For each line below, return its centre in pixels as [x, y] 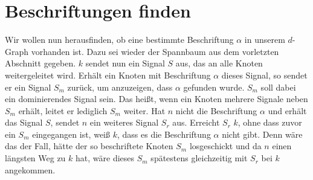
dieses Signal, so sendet [264, 75]
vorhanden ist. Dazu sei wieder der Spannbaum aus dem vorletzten [155, 51]
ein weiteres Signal [124, 122]
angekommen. [30, 169]
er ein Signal [28, 87]
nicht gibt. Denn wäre [262, 134]
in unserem [265, 40]
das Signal [24, 122]
